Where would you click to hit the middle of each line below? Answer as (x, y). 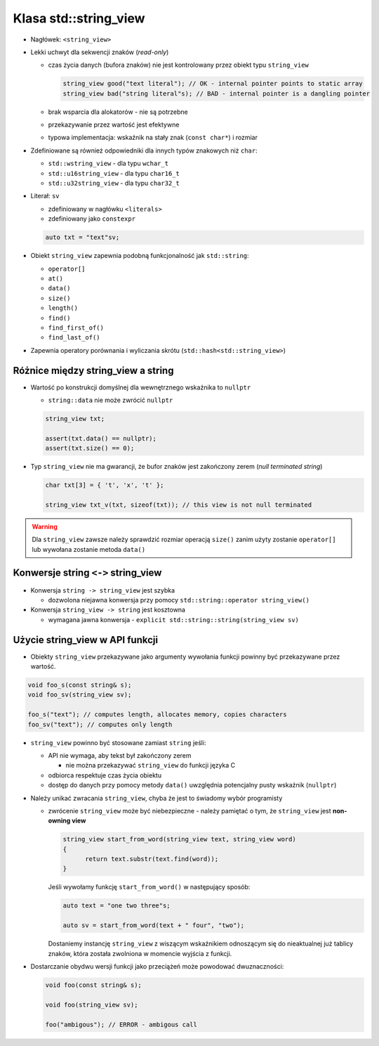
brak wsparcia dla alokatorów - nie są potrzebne (118, 112)
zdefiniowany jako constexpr (92, 219)
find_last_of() (74, 338)
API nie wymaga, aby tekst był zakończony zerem (120, 755)
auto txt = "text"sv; (82, 238)
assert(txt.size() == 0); (90, 448)
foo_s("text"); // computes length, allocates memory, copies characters (157, 715)
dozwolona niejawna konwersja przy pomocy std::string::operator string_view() (179, 600)
